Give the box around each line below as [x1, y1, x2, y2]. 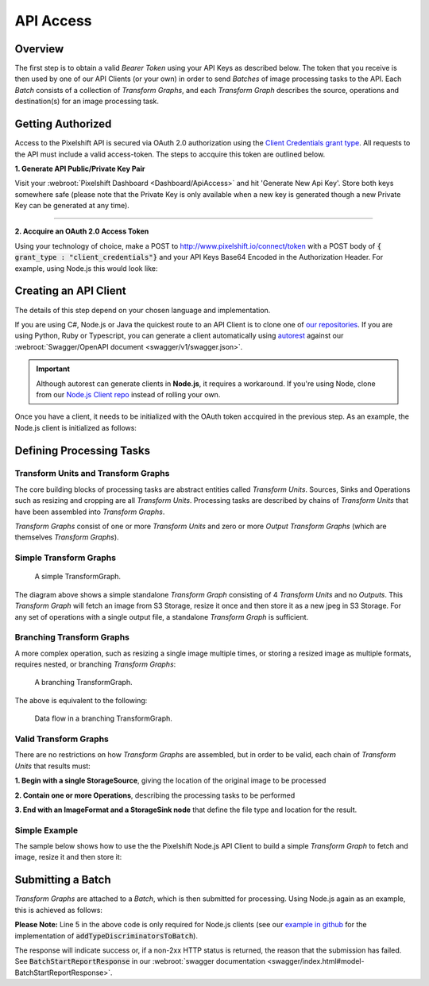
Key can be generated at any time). [14, 201, 130, 211]
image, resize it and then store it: [14, 853, 122, 862]
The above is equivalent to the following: [14, 695, 148, 705]
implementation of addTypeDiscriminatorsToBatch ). [14, 930, 199, 941]
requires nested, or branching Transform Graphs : [14, 659, 176, 669]
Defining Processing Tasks [14, 443, 151, 457]
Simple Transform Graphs [14, 552, 117, 563]
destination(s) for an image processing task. [14, 96, 159, 106]
